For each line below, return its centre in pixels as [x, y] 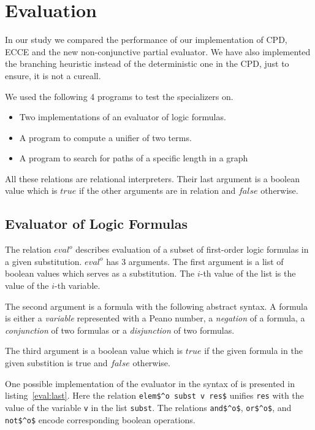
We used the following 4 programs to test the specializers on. [119, 96]
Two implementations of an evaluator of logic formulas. [123, 117]
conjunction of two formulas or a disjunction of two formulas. [120, 330]
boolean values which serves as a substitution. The [100, 273]
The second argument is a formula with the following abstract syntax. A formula [156, 306]
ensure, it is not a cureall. [53, 75]
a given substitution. [44, 261]
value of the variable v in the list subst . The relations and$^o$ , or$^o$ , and [148, 407]
